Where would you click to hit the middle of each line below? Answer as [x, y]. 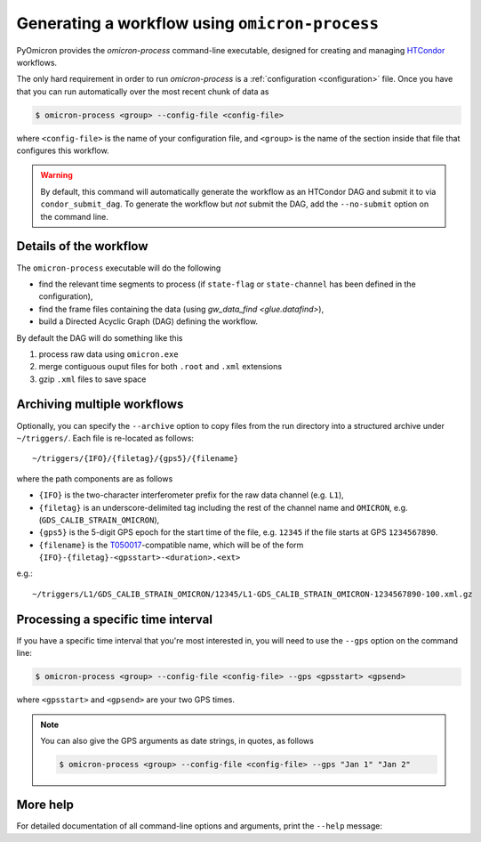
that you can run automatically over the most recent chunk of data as [143, 91]
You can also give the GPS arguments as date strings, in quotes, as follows [177, 741]
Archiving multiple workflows [100, 405]
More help [45, 805]
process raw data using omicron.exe [108, 354]
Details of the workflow [82, 246]
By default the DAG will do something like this [100, 337]
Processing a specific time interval [115, 619]
